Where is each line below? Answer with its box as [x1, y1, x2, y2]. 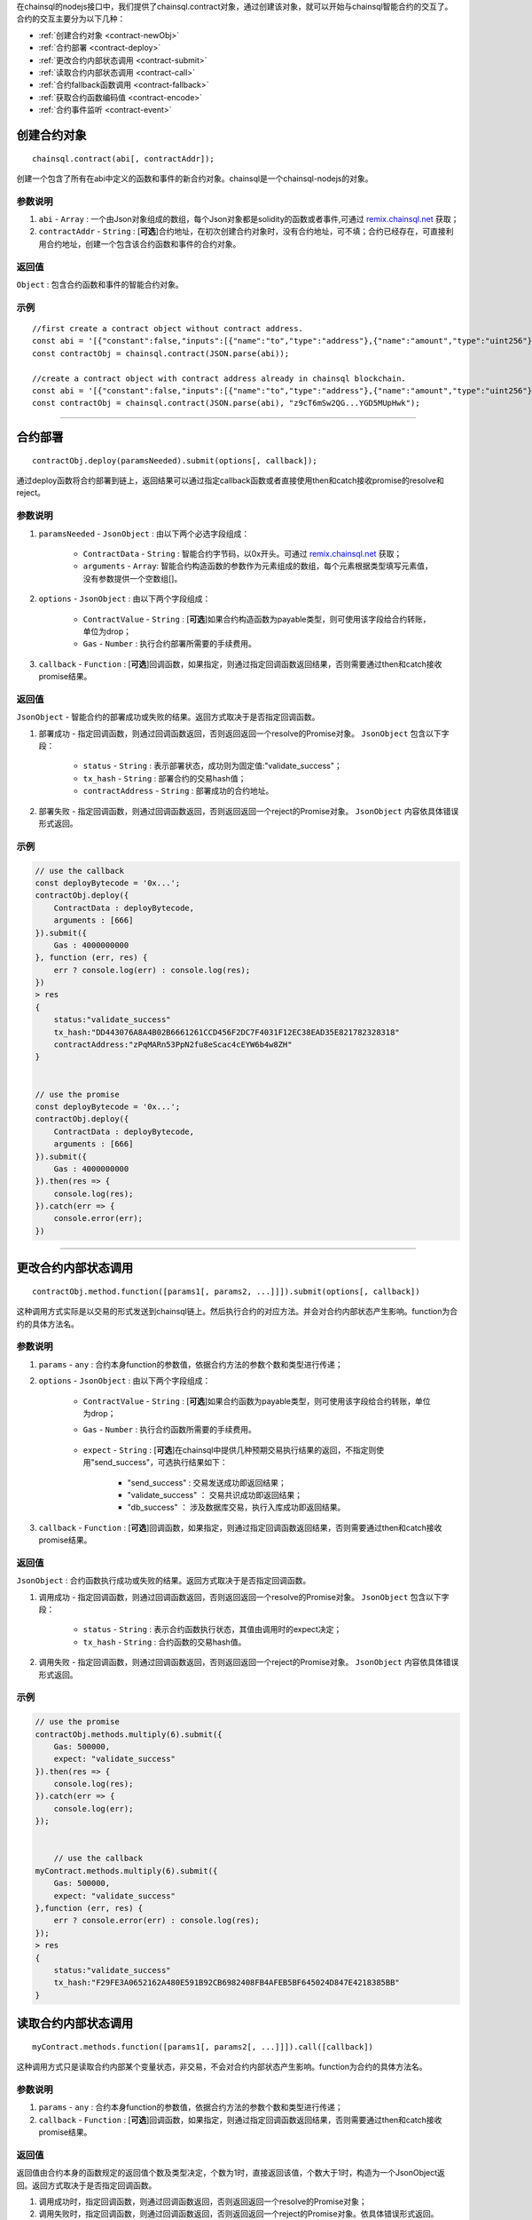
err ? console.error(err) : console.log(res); [53, 1915, 261, 1926]
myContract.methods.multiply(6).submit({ [35, 1866, 218, 1875]
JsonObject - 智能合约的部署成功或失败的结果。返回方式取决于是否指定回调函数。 [16, 711, 320, 723]
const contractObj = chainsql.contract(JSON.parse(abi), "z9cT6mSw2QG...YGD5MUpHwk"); [32, 398, 420, 408]
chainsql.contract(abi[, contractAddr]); [32, 154, 215, 163]
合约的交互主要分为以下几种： [16, 13, 126, 24]
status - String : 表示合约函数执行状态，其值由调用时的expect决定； [82, 1624, 342, 1635]
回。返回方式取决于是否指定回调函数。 [16, 2180, 157, 2191]
